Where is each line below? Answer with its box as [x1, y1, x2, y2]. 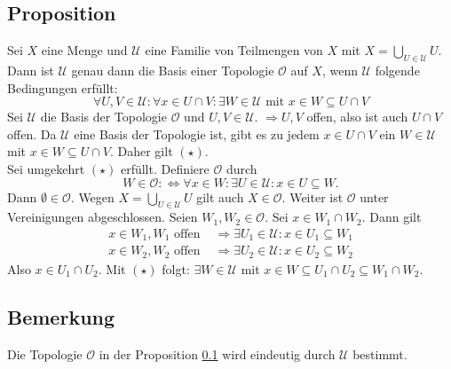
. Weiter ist [281, 187, 344, 206]
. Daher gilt [109, 142, 173, 161]
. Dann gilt [361, 208, 422, 226]
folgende [375, 61, 420, 79]
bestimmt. [352, 344, 407, 363]
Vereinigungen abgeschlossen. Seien [7, 208, 198, 226]
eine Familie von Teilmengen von [145, 41, 323, 59]
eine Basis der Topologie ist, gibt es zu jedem [74, 124, 320, 143]
